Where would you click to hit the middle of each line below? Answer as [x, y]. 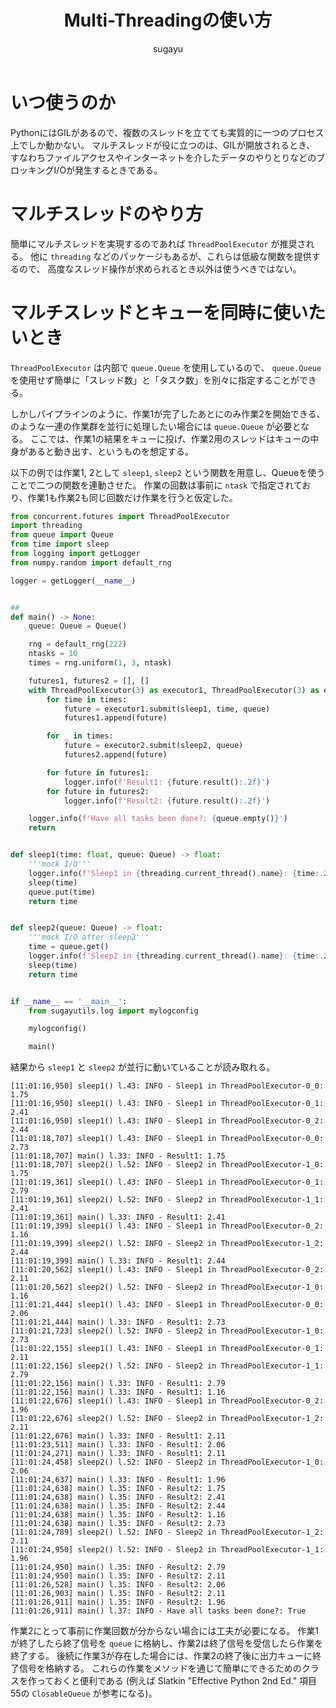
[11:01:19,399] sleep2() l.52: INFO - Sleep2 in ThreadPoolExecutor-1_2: [167, 1244]
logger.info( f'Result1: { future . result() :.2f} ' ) [167, 782]
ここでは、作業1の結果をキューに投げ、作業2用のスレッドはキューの [170, 438]
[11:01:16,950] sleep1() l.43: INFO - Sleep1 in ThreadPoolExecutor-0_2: [167, 1121]
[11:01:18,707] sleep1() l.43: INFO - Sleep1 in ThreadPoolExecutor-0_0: [167, 1139]
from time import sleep [60, 544]
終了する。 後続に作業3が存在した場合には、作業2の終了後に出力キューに [161, 1656]
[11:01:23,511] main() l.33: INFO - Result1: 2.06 [118, 1445]
